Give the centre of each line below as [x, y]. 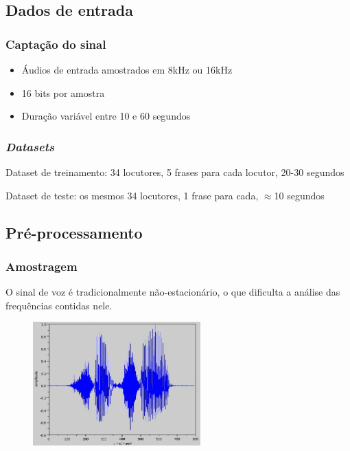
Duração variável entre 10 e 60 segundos [106, 116]
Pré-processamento [74, 232]
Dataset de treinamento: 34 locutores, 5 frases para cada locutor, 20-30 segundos [175, 172]
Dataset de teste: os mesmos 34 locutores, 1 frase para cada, [132, 195]
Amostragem [42, 266]
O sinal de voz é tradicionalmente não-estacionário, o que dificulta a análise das [173, 292]
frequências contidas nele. [59, 305]
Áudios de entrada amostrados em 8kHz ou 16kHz [127, 69]
